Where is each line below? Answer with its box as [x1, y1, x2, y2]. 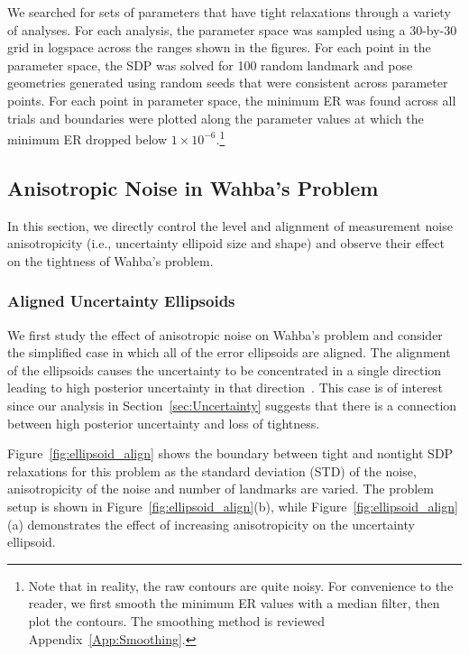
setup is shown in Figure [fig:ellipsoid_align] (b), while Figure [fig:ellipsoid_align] [7, 496, 458, 515]
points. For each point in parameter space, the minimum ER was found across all [7, 90, 456, 109]
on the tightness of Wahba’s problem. [7, 251, 214, 270]
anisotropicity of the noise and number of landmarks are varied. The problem [7, 479, 434, 498]
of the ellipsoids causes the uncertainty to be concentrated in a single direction [7, 360, 442, 379]
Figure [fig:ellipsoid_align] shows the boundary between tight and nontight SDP [7, 444, 454, 463]
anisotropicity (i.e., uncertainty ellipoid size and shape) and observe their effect [7, 234, 446, 253]
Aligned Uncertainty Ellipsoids [7, 290, 235, 312]
